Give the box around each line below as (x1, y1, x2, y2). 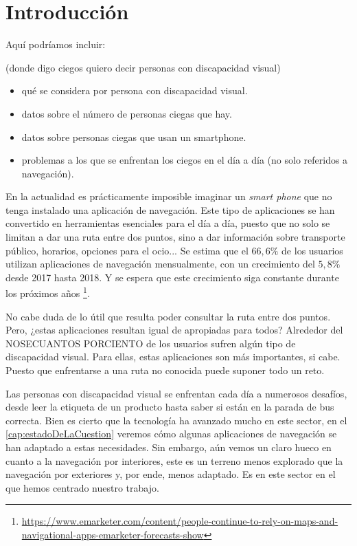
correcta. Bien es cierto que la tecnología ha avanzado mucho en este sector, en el (5, 413, 347, 427)
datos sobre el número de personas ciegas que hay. (21, 106, 232, 120)
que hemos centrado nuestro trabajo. (5, 480, 159, 494)
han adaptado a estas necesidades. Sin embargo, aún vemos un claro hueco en (5, 440, 332, 455)
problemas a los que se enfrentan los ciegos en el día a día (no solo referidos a (21, 153, 348, 167)
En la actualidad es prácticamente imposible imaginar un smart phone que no (5, 189, 332, 204)
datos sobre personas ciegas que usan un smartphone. (21, 129, 246, 144)
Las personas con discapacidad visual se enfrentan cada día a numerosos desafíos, (5, 386, 347, 400)
